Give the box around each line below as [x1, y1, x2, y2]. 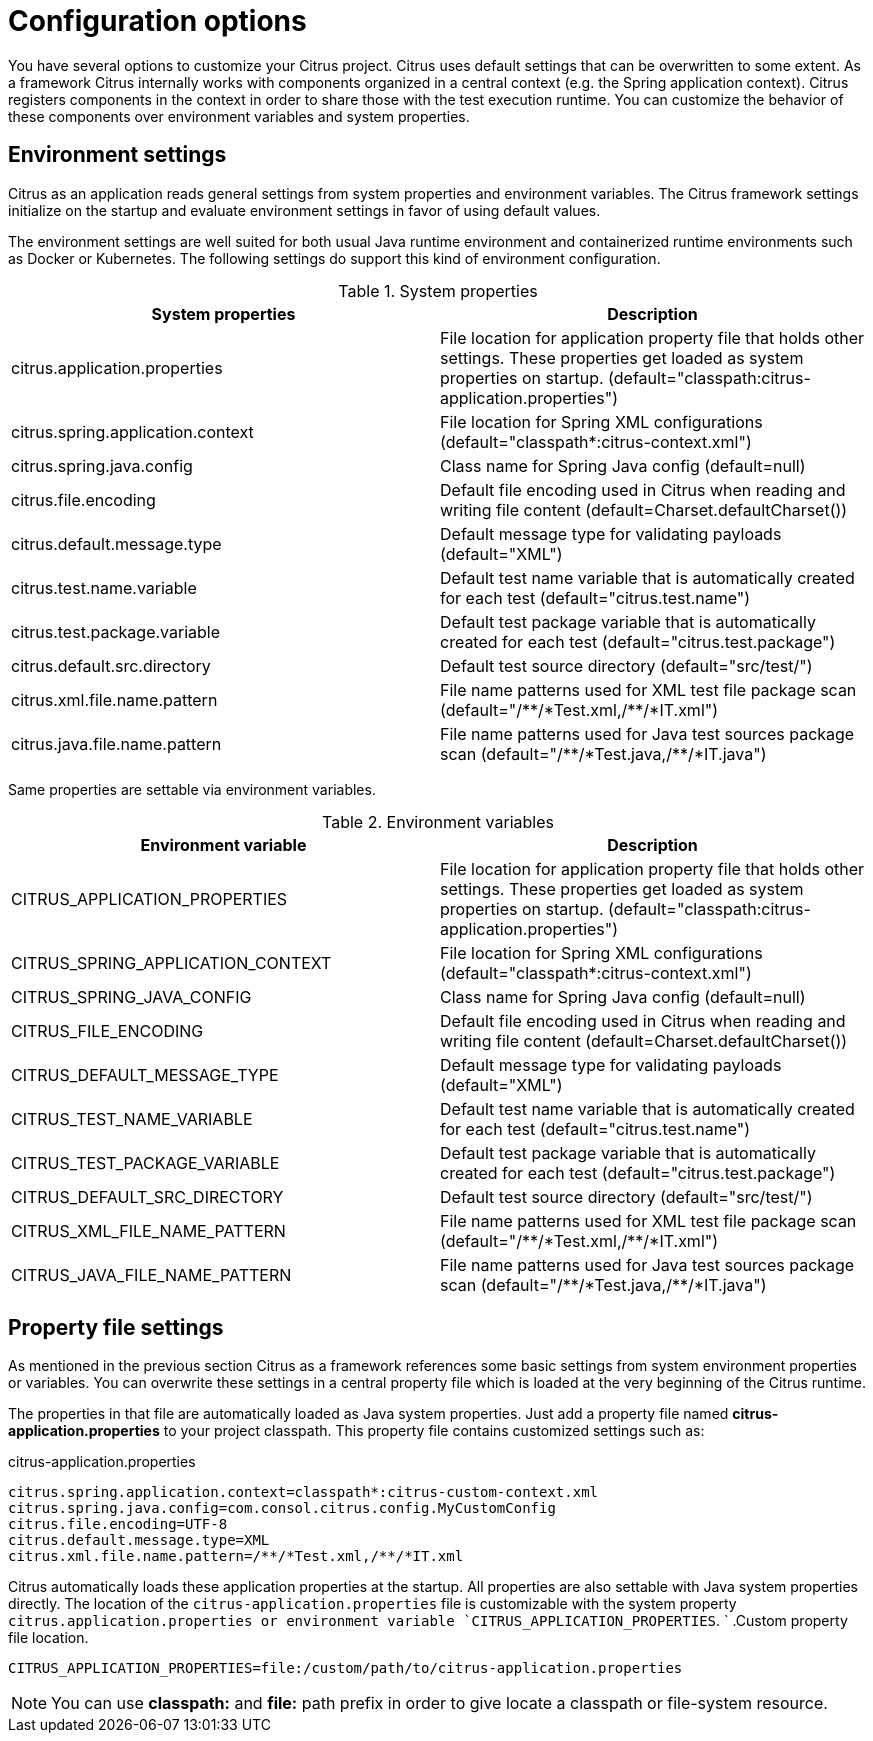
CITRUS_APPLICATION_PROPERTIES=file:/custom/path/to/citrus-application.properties [8, 1660, 683, 1677]
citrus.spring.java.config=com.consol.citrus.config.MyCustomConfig [8, 1500, 556, 1517]
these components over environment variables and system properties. [8, 107, 470, 125]
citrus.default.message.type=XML [8, 1532, 270, 1549]
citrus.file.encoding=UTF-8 [8, 1516, 228, 1533]
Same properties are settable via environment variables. [8, 780, 376, 798]
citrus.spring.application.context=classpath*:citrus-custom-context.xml [8, 1484, 599, 1501]
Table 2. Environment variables [322, 811, 554, 832]
